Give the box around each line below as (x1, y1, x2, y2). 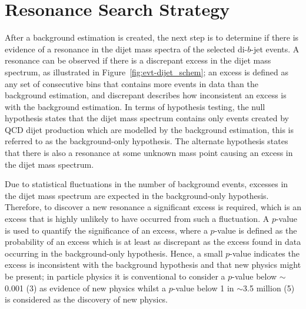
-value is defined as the (214, 224, 297, 236)
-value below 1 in (172, 281, 234, 294)
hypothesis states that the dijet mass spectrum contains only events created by (5, 112, 289, 124)
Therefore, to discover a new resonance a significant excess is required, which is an (5, 201, 301, 213)
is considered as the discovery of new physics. (5, 293, 168, 305)
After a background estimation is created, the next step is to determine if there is (5, 31, 299, 44)
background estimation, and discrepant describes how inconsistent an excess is (5, 89, 287, 101)
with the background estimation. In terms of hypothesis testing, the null (5, 100, 265, 112)
